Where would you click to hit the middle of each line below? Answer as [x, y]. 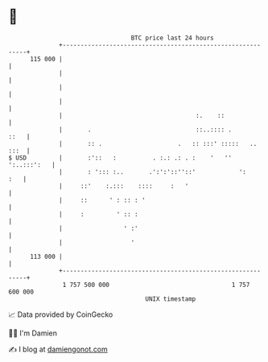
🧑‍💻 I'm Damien [33, 333]
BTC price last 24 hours [173, 38]
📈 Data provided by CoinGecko [61, 314]
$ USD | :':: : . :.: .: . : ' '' [120, 158]
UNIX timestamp [171, 299]
